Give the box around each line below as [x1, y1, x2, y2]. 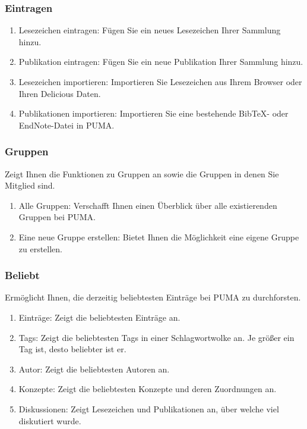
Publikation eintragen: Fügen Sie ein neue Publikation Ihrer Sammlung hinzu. [18, 55, 303, 68]
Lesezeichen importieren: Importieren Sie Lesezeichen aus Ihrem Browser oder [18, 76, 302, 87]
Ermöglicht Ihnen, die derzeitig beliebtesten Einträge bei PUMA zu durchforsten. [5, 291, 301, 303]
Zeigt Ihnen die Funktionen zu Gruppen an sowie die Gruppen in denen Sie [5, 167, 279, 180]
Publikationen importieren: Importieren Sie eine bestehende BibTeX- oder [18, 107, 289, 120]
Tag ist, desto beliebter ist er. [18, 343, 126, 355]
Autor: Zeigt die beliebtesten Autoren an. [18, 362, 170, 375]
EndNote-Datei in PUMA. [18, 118, 115, 131]
